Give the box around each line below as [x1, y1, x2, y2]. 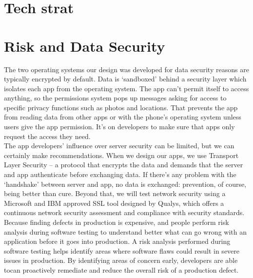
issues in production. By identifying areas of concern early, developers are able [4, 255, 238, 265]
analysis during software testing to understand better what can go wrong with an [4, 226, 247, 237]
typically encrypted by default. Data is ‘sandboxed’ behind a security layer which [4, 74, 247, 84]
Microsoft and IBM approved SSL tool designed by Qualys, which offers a [4, 198, 224, 208]
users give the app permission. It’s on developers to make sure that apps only [4, 121, 235, 132]
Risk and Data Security [4, 36, 165, 56]
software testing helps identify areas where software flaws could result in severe [4, 245, 240, 256]
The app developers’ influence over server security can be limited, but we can [4, 140, 234, 151]
